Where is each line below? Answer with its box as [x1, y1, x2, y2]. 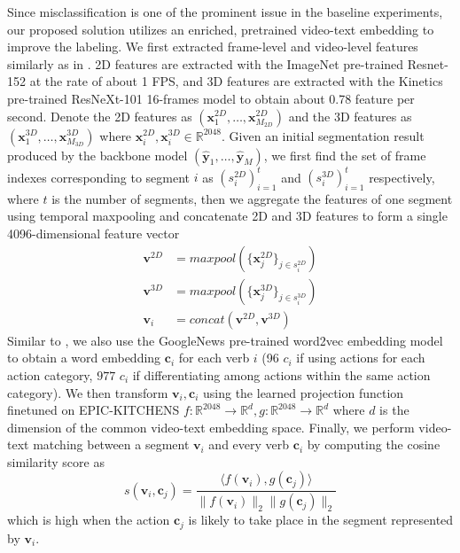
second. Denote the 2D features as [7, 106, 192, 125]
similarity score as [7, 452, 105, 471]
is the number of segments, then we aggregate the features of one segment [51, 189, 453, 207]
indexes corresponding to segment [7, 167, 191, 186]
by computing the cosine [307, 435, 441, 454]
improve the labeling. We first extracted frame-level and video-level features [7, 37, 418, 56]
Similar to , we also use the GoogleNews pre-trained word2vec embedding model [7, 331, 443, 349]
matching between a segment [33, 435, 190, 454]
